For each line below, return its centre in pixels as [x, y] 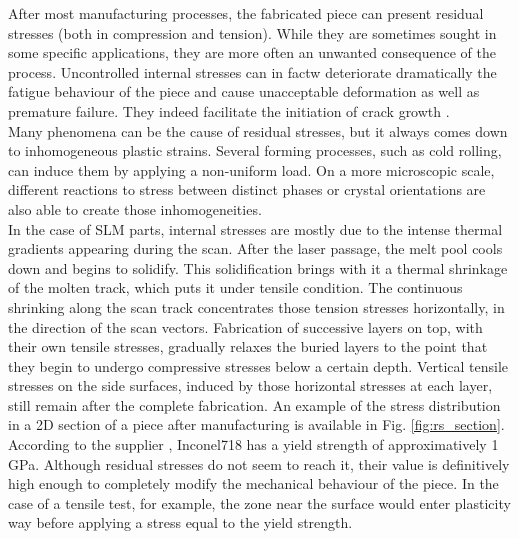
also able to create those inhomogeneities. [135, 208]
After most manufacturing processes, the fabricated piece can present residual [246, 13]
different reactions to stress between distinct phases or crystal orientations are [247, 189]
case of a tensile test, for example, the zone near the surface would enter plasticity [259, 502]
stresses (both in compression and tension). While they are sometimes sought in [252, 32]
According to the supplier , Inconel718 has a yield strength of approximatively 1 [253, 444]
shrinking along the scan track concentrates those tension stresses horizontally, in [256, 306]
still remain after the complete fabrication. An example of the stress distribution [254, 404]
